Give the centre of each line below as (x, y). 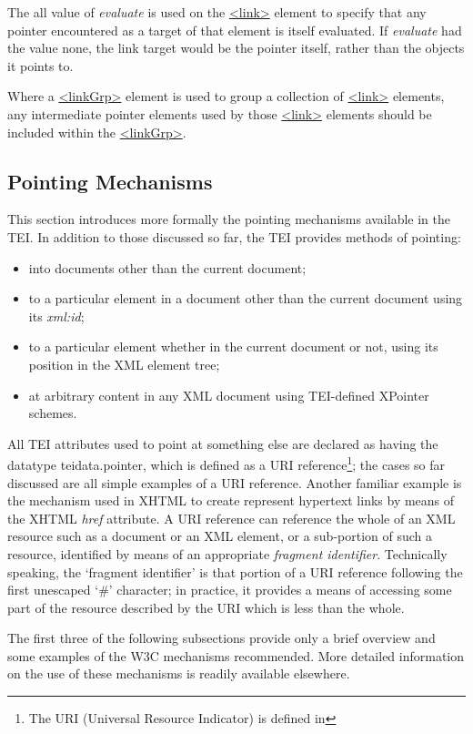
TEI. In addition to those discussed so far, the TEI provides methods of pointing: (234, 236)
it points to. (40, 65)
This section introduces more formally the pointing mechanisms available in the (229, 219)
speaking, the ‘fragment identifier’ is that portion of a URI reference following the (235, 571)
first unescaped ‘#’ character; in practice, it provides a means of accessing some (230, 590)
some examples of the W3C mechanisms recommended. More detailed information (236, 655)
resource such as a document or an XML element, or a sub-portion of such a (220, 536)
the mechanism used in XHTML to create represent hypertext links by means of (231, 500)
